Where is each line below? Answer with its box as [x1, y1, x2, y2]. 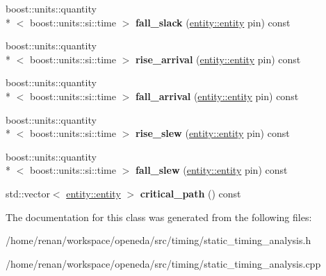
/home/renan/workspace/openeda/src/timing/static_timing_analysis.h [6, 233, 311, 247]
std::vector [6, 186, 50, 200]
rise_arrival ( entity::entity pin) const [135, 51, 301, 66]
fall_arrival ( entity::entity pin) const [135, 88, 299, 103]
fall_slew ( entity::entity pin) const [135, 163, 288, 177]
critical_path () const [140, 186, 241, 200]
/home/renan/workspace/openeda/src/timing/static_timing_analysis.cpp [6, 256, 321, 270]
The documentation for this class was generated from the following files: [6, 209, 312, 224]
